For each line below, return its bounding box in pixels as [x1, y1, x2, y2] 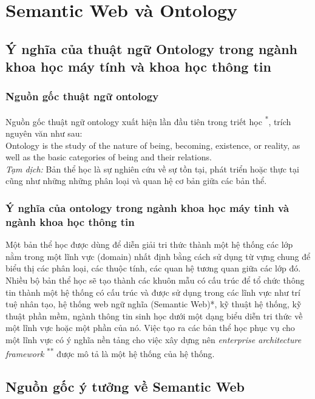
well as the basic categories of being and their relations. [5, 151, 212, 163]
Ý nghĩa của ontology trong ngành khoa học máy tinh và [5, 200, 290, 215]
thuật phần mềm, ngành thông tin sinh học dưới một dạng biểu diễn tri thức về [5, 309, 303, 322]
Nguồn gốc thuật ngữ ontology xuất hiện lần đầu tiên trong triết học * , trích [5, 113, 291, 128]
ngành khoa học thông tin [5, 214, 135, 229]
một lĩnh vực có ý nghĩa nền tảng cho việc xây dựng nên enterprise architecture [5, 333, 302, 346]
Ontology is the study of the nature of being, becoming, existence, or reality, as [5, 138, 300, 151]
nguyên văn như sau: [5, 127, 83, 140]
